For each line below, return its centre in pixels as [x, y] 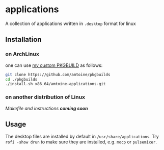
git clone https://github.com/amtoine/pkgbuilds [58, 74]
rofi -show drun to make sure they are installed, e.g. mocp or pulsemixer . [81, 142]
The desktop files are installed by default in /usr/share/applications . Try [82, 137]
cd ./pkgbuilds [21, 79]
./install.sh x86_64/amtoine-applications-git [56, 84]
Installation [23, 40]
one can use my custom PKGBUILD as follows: [54, 65]
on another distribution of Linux [45, 97]
